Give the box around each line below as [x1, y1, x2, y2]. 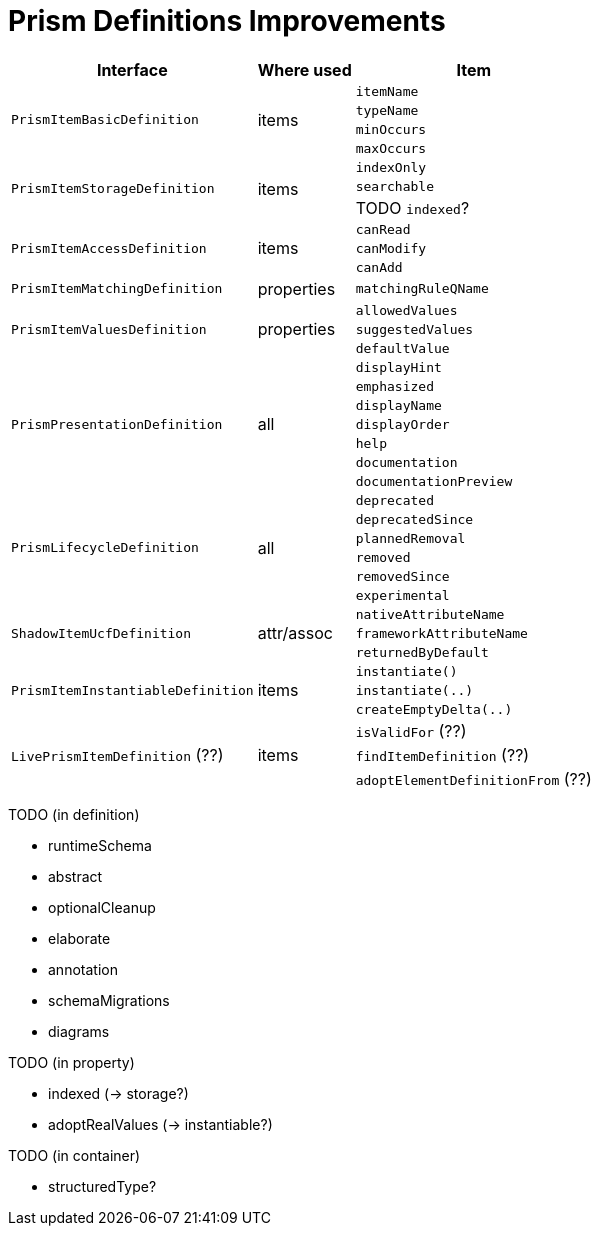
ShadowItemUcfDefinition [11, 625, 192, 641]
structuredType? [48, 1177, 157, 1195]
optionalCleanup [48, 898, 156, 916]
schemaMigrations [48, 991, 170, 1009]
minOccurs [355, 121, 427, 137]
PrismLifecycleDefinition [11, 540, 199, 556]
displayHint [355, 359, 442, 375]
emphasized [355, 378, 434, 394]
